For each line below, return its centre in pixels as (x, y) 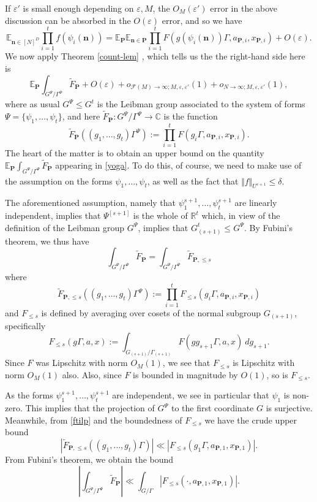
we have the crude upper (251, 420)
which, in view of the (241, 215)
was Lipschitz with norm (82, 363)
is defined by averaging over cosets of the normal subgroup (151, 312)
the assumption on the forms (59, 181)
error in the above (244, 8)
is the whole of (160, 215)
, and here (81, 116)
